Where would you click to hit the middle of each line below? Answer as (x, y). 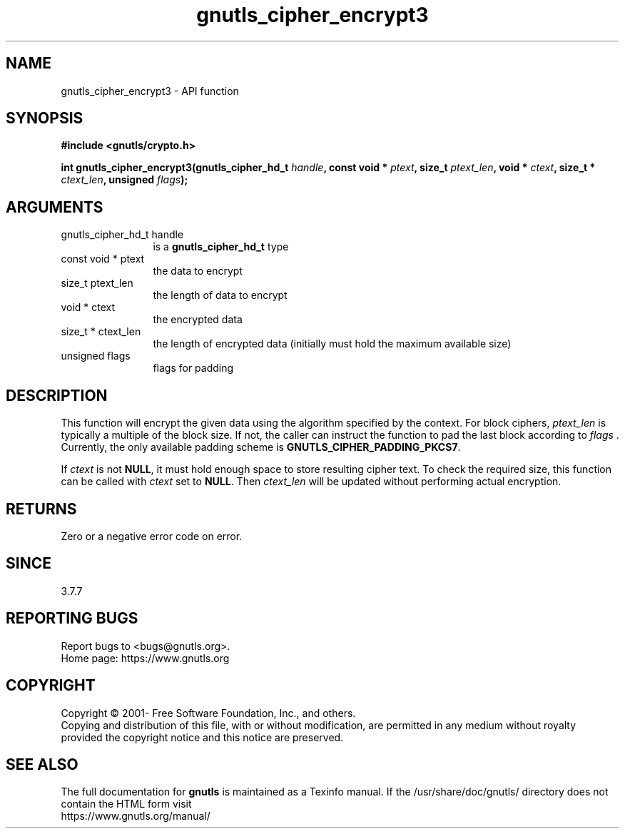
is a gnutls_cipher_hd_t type (221, 247)
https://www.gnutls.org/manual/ (136, 816)
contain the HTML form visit (126, 804)
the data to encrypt (198, 271)
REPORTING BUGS (72, 619)
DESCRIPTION (57, 395)
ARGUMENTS (55, 207)
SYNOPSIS (45, 118)
